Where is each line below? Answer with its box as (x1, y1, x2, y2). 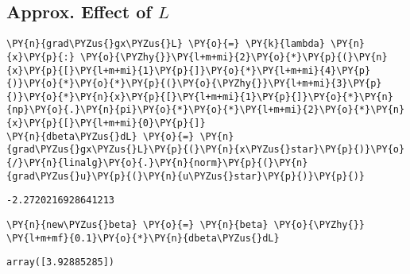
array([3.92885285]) (6, 257, 115, 268)
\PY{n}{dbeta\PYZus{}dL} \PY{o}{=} (6, 130, 195, 142)
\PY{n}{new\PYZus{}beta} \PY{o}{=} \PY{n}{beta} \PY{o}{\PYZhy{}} (6, 219, 366, 231)
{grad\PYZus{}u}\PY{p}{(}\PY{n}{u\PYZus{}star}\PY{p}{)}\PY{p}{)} (6, 170, 366, 182)
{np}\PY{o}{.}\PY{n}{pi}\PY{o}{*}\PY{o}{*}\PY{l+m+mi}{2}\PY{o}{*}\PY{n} (6, 104, 405, 116)
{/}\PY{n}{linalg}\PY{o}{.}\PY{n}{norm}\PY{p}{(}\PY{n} (6, 157, 308, 169)
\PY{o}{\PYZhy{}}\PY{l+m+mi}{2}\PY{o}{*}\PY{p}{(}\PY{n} (80, 51, 388, 63)
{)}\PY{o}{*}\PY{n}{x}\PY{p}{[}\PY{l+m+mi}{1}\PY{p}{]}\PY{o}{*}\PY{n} (6, 91, 393, 102)
